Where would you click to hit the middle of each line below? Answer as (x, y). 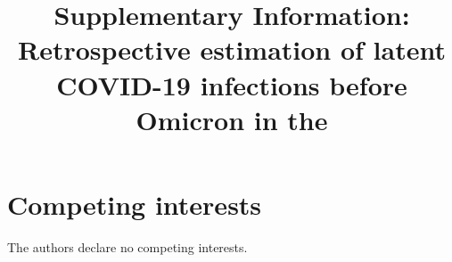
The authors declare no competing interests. (127, 246)
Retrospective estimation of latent (232, 49)
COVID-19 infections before (232, 84)
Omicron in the (232, 119)
